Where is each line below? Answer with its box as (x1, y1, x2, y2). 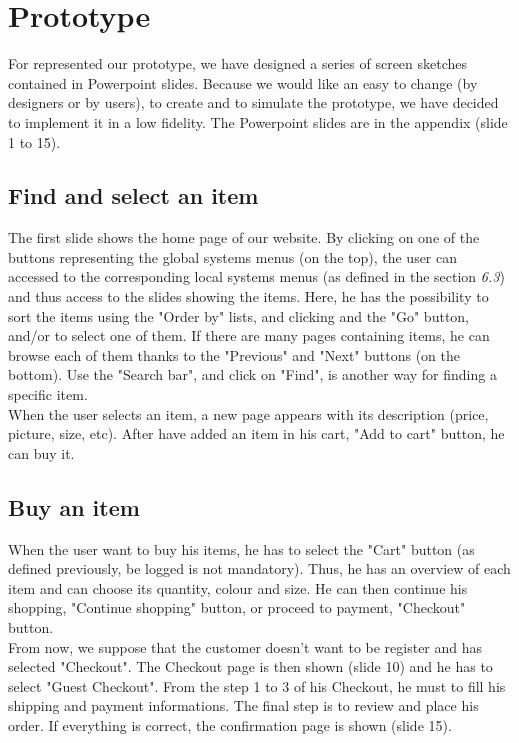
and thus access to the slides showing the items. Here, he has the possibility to (8, 286, 489, 307)
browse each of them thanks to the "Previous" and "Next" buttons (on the (8, 344, 461, 365)
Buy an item (8, 491, 140, 522)
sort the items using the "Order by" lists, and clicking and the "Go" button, (8, 305, 470, 326)
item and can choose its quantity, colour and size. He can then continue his (8, 577, 468, 598)
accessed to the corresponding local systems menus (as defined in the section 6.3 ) (8, 266, 505, 287)
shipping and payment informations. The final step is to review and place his (8, 695, 479, 716)
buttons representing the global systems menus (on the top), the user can (8, 246, 458, 267)
